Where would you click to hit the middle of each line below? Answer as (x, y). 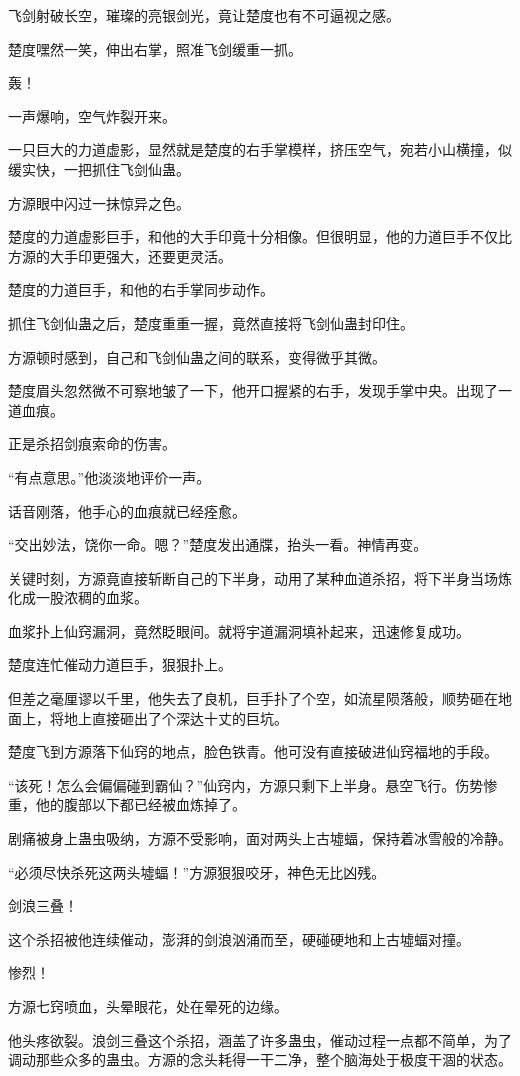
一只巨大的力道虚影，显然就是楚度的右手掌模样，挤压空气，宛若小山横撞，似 (260, 149)
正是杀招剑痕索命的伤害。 (92, 443)
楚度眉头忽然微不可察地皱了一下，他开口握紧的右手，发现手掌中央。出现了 (253, 390)
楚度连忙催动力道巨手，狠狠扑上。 (120, 664)
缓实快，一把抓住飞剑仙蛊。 (99, 168)
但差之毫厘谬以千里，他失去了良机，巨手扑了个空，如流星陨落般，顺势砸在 (253, 698)
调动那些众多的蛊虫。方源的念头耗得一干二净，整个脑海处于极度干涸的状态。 (260, 1059)
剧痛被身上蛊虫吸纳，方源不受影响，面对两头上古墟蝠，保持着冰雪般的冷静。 (260, 838)
